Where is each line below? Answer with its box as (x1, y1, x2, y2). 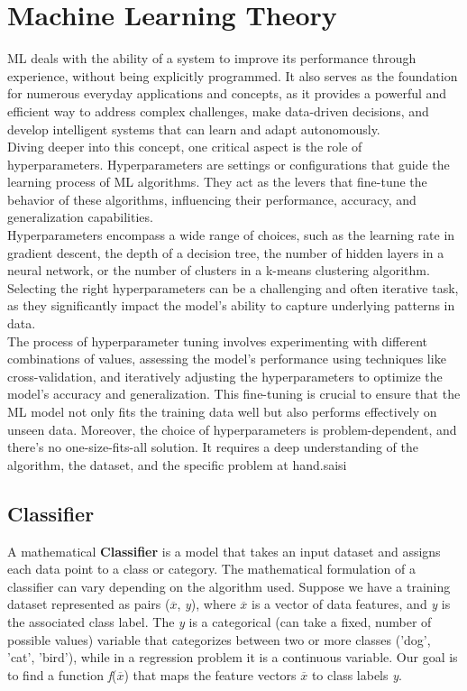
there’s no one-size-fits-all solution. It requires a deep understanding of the (7, 438, 419, 456)
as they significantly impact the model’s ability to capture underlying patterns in (7, 296, 455, 315)
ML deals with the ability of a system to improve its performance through (7, 49, 417, 68)
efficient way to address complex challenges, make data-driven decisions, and (7, 101, 429, 120)
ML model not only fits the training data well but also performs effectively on (7, 402, 437, 420)
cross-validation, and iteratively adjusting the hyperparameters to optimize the (7, 366, 443, 385)
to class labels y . (311, 665, 402, 684)
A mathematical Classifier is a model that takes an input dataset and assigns (7, 541, 441, 560)
